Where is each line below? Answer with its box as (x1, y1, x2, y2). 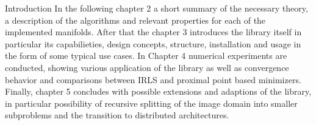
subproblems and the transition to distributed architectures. (5, 109, 229, 121)
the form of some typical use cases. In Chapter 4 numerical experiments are (5, 49, 287, 62)
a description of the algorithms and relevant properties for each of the (5, 13, 266, 26)
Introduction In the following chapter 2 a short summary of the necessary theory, (5, 2, 308, 14)
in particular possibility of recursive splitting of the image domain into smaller (5, 96, 298, 109)
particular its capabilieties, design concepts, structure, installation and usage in (5, 37, 301, 50)
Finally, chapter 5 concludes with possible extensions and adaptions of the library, (5, 85, 312, 98)
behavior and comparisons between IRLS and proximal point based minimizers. (5, 73, 301, 86)
